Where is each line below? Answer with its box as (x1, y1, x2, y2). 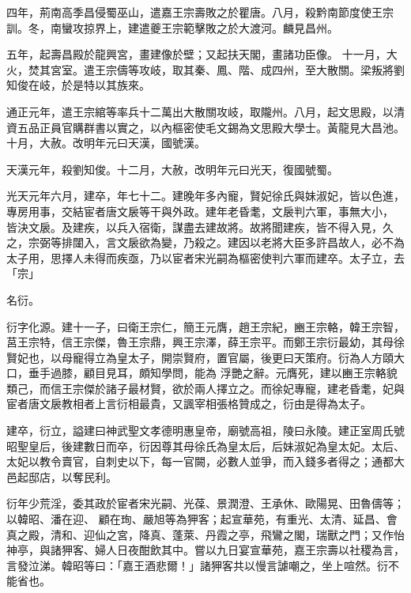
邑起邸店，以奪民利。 (6, 468, 117, 485)
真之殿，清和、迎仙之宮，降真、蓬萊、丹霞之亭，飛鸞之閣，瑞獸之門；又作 (6, 526, 394, 542)
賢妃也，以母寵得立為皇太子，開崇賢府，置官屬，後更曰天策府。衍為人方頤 (6, 349, 394, 365)
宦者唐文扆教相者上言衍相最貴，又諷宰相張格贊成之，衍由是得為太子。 (6, 395, 371, 412)
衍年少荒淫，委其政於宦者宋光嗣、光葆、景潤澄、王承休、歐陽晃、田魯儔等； (6, 495, 405, 512)
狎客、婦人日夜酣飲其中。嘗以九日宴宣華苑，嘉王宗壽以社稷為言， (61, 542, 405, 558)
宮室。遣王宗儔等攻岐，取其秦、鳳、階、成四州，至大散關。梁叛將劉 (50, 61, 405, 77)
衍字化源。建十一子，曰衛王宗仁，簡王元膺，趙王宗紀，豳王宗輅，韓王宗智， (6, 318, 405, 334)
